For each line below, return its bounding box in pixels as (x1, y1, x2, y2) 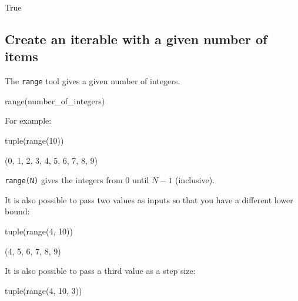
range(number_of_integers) (5, 94, 105, 107)
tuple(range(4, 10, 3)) (5, 284, 82, 296)
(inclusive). (175, 174, 215, 186)
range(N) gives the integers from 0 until (5, 174, 149, 186)
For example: (5, 114, 52, 127)
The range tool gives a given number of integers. (5, 75, 180, 87)
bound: (5, 205, 30, 217)
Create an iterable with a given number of (5, 29, 267, 48)
